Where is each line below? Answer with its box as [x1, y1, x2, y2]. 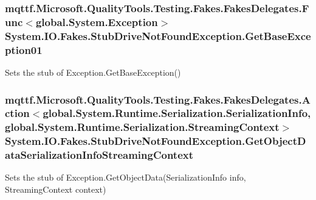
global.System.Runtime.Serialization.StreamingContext [5, 119, 280, 135]
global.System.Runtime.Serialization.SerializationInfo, [43, 105, 311, 121]
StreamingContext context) [5, 183, 106, 196]
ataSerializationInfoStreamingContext [5, 147, 194, 162]
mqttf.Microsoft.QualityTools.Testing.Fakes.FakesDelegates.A [5, 92, 311, 107]
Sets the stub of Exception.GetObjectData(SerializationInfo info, [5, 171, 246, 184]
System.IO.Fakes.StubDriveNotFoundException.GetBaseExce [5, 28, 311, 43]
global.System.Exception [35, 14, 158, 29]
